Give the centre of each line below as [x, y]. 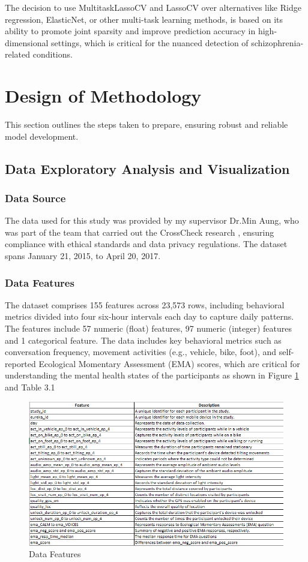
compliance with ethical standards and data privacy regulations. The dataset [146, 244]
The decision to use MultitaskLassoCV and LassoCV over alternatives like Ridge [153, 7]
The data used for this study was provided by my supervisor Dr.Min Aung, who [152, 220]
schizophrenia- [277, 42]
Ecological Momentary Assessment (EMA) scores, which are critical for [169, 363]
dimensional [27, 42]
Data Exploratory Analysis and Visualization [147, 168]
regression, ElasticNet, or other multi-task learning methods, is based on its [144, 19]
